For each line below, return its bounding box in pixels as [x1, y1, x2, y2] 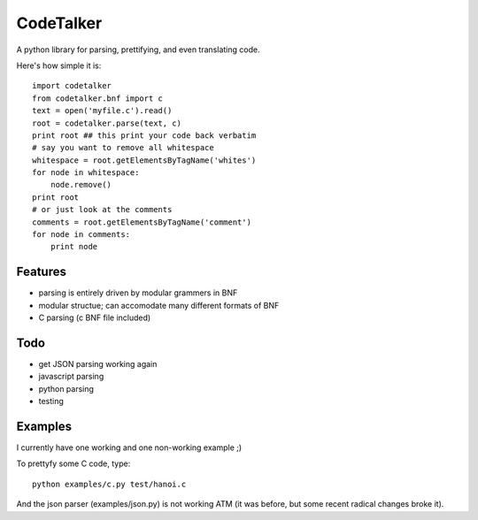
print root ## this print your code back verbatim [32, 130, 257, 141]
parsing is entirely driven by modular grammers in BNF [38, 287, 238, 298]
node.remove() [50, 180, 112, 190]
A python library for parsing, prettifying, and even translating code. [16, 44, 260, 55]
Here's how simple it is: [16, 60, 102, 71]
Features [16, 264, 66, 279]
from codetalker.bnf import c [32, 93, 164, 103]
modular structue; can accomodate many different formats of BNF [38, 300, 280, 310]
